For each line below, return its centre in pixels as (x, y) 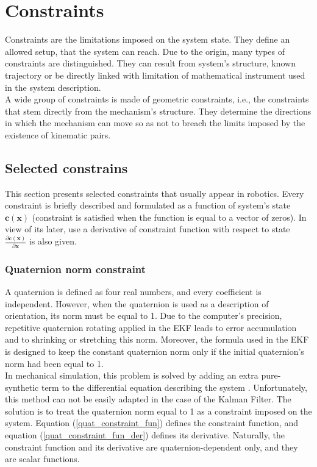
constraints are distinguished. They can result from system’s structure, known (150, 63)
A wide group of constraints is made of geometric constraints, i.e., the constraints (157, 99)
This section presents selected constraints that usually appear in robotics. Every (155, 193)
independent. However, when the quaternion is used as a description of (137, 303)
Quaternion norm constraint (76, 269)
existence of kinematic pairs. (58, 134)
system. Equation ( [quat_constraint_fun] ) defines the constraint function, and (152, 423)
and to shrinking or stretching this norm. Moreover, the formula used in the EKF (157, 339)
